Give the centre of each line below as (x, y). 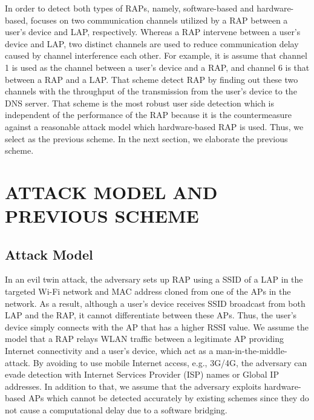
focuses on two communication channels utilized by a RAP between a (159, 20)
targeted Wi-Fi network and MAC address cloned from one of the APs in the (148, 291)
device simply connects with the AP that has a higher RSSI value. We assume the (157, 326)
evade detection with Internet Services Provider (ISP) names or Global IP (142, 374)
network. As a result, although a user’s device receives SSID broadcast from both (155, 303)
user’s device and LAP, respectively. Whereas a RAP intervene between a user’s (153, 32)
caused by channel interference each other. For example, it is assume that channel (156, 55)
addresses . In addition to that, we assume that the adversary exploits (133, 386)
